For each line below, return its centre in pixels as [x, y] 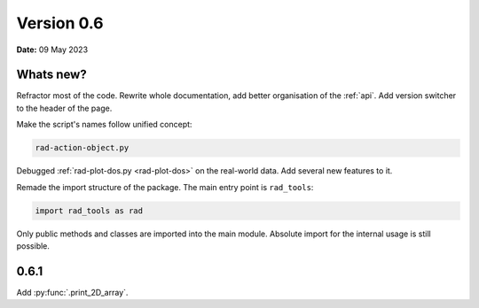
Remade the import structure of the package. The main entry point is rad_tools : [165, 187]
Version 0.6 [60, 23]
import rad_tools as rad [89, 211]
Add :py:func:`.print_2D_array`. [72, 292]
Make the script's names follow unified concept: [104, 125]
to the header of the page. [64, 108]
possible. [33, 246]
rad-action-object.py [82, 148]
